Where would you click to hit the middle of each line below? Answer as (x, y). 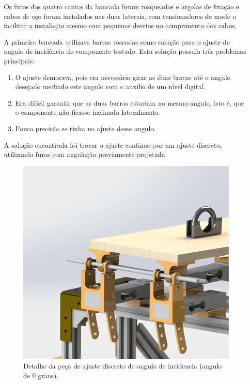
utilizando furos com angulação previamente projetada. (86, 154)
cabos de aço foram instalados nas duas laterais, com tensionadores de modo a (120, 16)
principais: (19, 60)
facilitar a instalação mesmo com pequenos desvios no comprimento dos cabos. (120, 25)
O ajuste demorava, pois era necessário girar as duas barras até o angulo (123, 77)
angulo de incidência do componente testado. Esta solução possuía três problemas (125, 51)
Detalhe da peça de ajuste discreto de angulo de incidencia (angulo (123, 366)
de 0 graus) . (41, 375)
